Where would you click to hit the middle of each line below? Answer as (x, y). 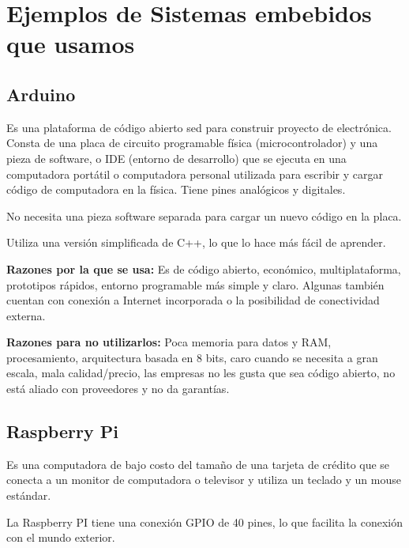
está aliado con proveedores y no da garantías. (118, 389)
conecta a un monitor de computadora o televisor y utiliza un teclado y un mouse (204, 480)
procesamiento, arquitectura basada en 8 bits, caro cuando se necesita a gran (192, 357)
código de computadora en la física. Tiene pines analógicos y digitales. (176, 189)
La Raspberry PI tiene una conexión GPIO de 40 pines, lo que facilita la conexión (205, 522)
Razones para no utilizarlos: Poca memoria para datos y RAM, (169, 342)
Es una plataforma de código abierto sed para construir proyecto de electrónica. (199, 127)
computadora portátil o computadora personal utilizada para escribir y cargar (195, 174)
